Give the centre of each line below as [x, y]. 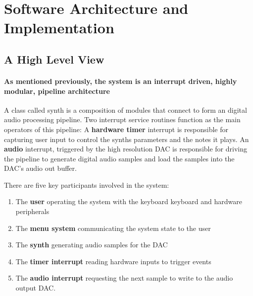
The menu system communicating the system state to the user [113, 228]
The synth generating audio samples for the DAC [92, 245]
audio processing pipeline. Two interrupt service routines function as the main [122, 119]
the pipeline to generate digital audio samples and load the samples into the [119, 158]
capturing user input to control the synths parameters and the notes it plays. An [126, 139]
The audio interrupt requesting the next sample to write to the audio [124, 278]
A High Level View [54, 59]
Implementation [59, 28]
